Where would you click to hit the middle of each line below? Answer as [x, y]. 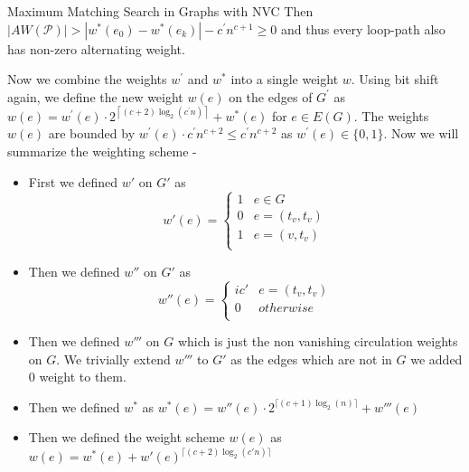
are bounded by [92, 133]
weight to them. [83, 377]
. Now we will [421, 133]
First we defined [73, 181]
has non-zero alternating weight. [96, 48]
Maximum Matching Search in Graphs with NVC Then [160, 11]
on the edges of [271, 96]
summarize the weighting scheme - [102, 151]
